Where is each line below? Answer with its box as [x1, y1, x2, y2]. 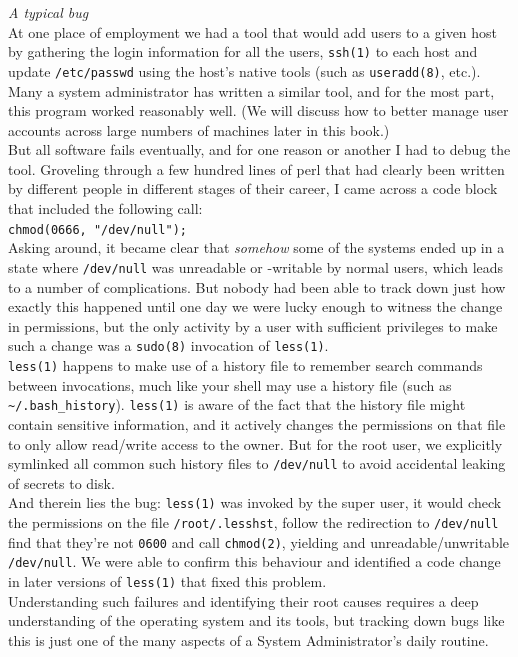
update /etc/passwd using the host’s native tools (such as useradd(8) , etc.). [8, 60, 481, 81]
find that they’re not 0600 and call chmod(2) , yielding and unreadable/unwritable [8, 531, 510, 552]
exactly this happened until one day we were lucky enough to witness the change [8, 296, 503, 317]
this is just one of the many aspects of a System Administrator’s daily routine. [8, 629, 489, 650]
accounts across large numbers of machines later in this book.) [8, 119, 390, 140]
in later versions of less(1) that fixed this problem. [8, 570, 327, 591]
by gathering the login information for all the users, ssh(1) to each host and [8, 41, 478, 62]
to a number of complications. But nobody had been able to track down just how [8, 276, 506, 297]
